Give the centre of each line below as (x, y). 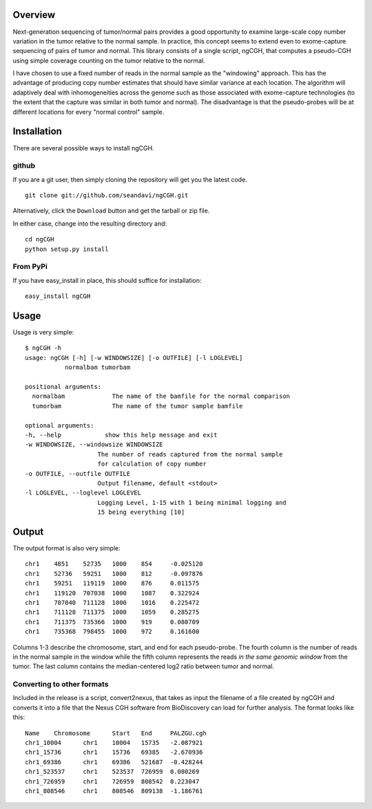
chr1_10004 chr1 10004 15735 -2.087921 (114, 743)
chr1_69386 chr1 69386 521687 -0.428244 (114, 762)
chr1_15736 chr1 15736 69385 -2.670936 (114, 752)
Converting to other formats (61, 684)
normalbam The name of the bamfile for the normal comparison (161, 396)
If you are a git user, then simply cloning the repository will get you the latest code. (130, 179)
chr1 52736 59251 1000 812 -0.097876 (114, 573)
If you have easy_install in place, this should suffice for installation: (107, 280)
